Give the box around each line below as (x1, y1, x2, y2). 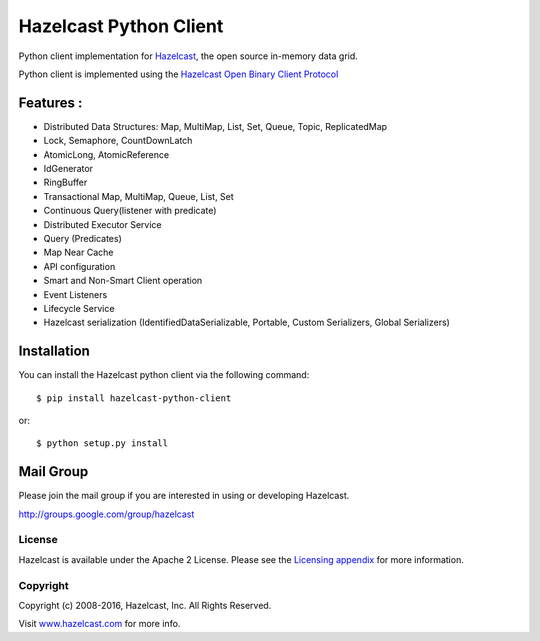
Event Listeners (43, 288, 108, 300)
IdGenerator (43, 163, 94, 175)
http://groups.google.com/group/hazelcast (18, 508, 195, 520)
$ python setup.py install (36, 438, 169, 449)
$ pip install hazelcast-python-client (36, 392, 232, 404)
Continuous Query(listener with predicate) (43, 205, 217, 217)
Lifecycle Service (43, 302, 115, 314)
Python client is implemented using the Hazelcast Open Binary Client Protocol (18, 68, 339, 80)
